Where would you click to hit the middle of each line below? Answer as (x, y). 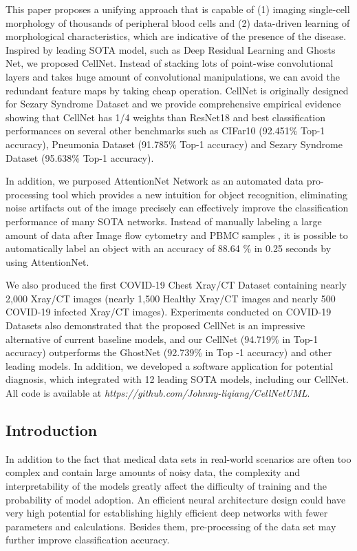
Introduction (52, 430)
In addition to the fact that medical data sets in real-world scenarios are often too (178, 458)
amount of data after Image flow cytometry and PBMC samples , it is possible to (177, 235)
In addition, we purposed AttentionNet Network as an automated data (155, 181)
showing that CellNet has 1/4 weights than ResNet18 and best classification (166, 117)
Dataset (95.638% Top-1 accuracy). (80, 157)
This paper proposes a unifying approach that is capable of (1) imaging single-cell (178, 9)
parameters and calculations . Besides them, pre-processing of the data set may (171, 526)
